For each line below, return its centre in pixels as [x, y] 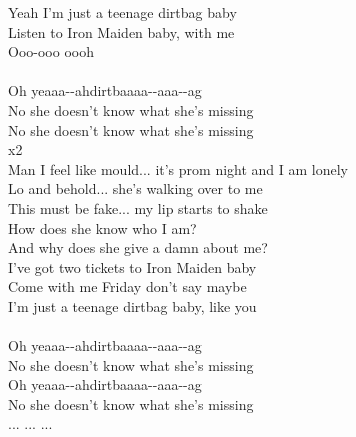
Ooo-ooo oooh [51, 51]
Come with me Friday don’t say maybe [127, 286]
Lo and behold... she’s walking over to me [135, 188]
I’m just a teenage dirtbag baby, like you [132, 305]
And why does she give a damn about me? [138, 247]
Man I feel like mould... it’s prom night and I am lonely [178, 168]
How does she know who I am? [102, 227]
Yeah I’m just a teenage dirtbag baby [122, 12]
